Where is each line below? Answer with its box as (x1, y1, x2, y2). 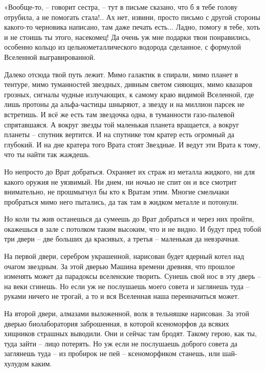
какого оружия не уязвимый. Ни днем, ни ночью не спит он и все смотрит (4, 176, 237, 187)
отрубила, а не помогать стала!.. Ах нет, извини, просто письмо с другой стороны (4, 11, 260, 22)
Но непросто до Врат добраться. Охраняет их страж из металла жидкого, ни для (4, 166, 255, 177)
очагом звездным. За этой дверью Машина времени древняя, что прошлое (4, 260, 235, 271)
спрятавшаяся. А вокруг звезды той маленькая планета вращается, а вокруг (4, 119, 239, 129)
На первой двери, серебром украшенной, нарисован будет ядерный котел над (4, 251, 245, 261)
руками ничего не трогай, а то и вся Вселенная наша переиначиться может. (4, 291, 239, 301)
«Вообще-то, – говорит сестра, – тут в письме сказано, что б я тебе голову (4, 2, 238, 12)
